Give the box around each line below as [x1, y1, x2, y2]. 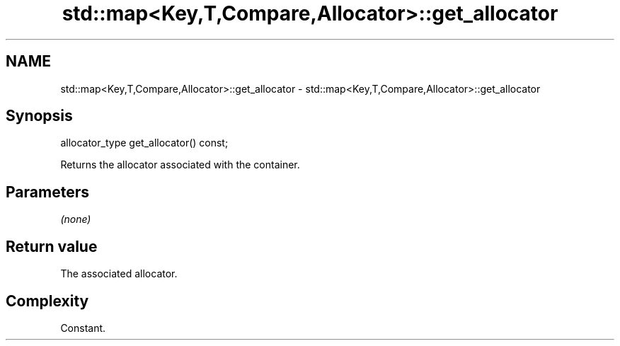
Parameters [6, 183, 89, 201]
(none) [60, 213, 91, 226]
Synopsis [6, 107, 73, 125]
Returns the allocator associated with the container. [60, 158, 300, 171]
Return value [6, 237, 98, 255]
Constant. [60, 321, 106, 334]
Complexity [6, 292, 89, 310]
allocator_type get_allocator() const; [60, 137, 229, 149]
